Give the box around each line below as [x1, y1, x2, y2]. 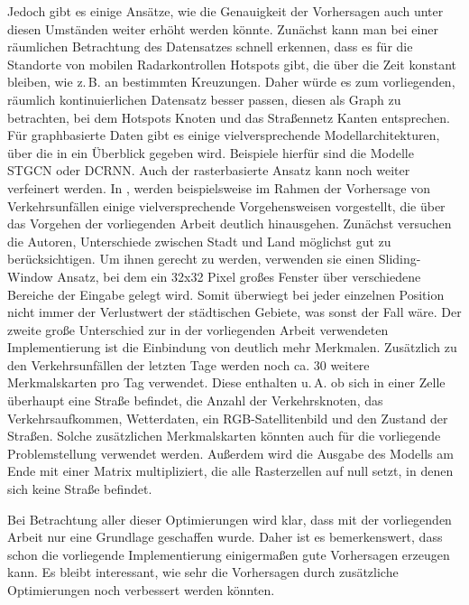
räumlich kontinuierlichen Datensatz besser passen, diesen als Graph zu [7, 89, 401, 108]
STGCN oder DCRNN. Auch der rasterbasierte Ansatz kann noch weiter [7, 161, 410, 180]
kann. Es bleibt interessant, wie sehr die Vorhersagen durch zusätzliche [7, 563, 399, 582]
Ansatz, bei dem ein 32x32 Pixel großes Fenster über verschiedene [57, 266, 421, 285]
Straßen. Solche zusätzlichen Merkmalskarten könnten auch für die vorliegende [7, 426, 441, 445]
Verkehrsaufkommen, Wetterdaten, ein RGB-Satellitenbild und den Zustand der [7, 408, 448, 427]
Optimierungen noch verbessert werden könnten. [7, 581, 275, 599]
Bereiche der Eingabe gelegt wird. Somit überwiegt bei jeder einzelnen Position [7, 284, 445, 303]
